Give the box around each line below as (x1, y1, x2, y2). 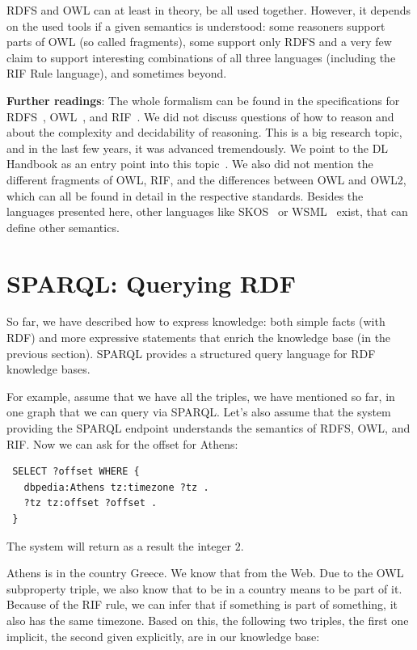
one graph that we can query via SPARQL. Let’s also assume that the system (6, 403, 391, 420)
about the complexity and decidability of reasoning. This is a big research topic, (6, 124, 402, 141)
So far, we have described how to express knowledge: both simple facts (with (6, 313, 385, 330)
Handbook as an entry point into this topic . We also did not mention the (6, 155, 373, 172)
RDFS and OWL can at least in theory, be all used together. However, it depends (6, 2, 411, 18)
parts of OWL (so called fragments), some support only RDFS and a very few (6, 33, 392, 50)
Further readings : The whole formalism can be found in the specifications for (6, 91, 400, 108)
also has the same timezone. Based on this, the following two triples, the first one (6, 611, 409, 628)
